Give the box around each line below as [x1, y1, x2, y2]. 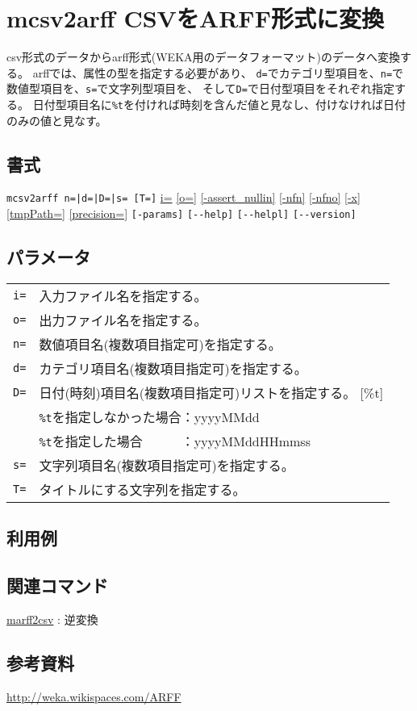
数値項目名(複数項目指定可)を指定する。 [39, 335, 281, 353]
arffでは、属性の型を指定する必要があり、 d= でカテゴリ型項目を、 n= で [32, 64, 404, 81]
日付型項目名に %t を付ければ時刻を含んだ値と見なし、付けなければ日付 [32, 96, 406, 113]
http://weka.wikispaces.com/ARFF [6, 688, 181, 705]
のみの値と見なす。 [6, 111, 107, 128]
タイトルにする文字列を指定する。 [39, 480, 246, 499]
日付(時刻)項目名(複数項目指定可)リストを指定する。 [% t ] [39, 383, 384, 402]
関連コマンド [6, 573, 108, 598]
